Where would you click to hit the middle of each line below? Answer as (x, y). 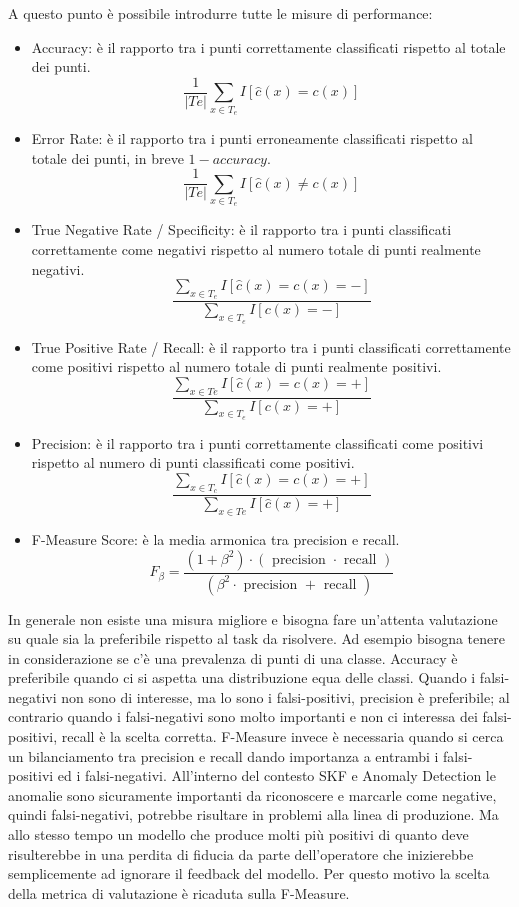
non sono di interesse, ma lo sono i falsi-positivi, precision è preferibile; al (285, 696)
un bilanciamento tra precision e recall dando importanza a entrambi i (223, 755)
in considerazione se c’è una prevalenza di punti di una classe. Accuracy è (233, 657)
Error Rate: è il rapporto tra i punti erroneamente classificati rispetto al (252, 137)
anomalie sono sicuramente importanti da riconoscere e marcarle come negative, (252, 794)
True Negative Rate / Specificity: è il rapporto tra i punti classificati (241, 229)
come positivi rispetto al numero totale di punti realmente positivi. (236, 366)
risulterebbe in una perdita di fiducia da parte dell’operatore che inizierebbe (241, 853)
